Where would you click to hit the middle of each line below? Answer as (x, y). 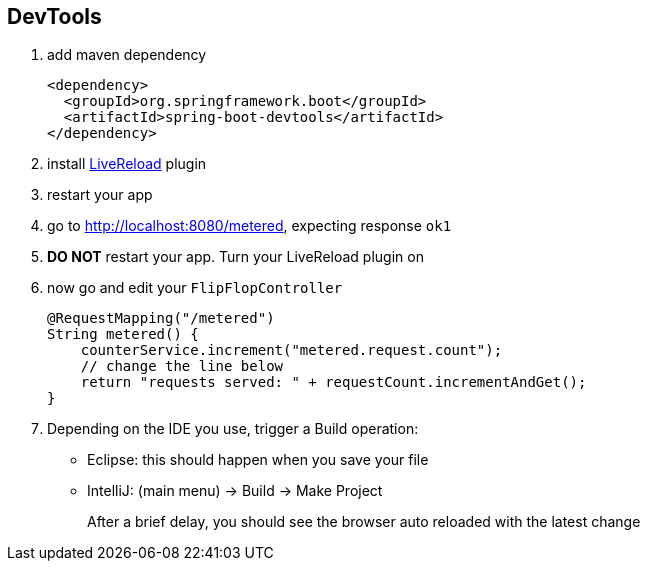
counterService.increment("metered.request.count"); (291, 350)
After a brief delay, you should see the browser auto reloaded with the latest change (364, 522)
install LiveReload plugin (127, 164)
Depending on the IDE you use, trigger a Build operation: (233, 429)
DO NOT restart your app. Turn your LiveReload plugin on (235, 257)
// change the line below (182, 366)
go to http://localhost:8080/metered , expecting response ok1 (249, 226)
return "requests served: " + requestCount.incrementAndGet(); (333, 382)
